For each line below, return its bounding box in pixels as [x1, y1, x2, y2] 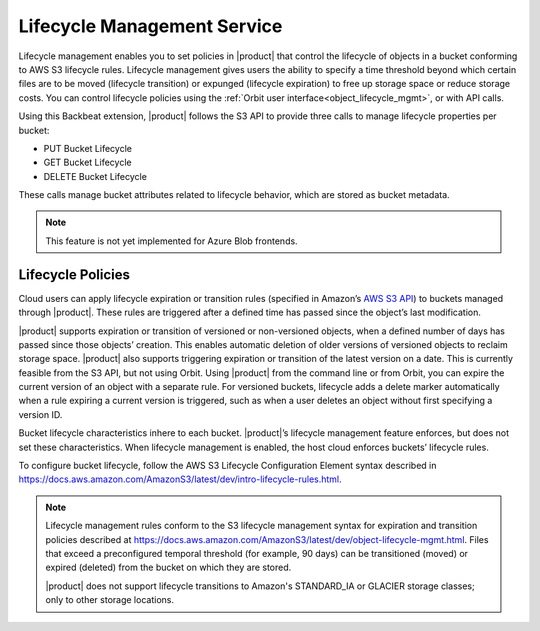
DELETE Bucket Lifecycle [43, 170, 147, 182]
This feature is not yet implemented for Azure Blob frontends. [45, 235, 299, 247]
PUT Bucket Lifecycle [43, 142, 132, 154]
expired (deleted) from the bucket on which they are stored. [45, 561, 292, 574]
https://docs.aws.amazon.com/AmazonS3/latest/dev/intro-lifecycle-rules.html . [18, 473, 342, 485]
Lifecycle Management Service [18, 15, 283, 37]
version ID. [18, 408, 63, 420]
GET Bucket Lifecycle [43, 156, 132, 169]
